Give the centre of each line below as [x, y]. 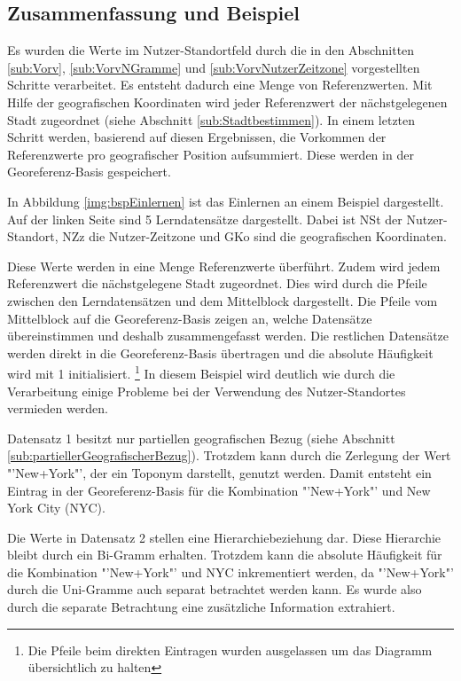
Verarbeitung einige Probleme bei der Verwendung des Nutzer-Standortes [207, 391]
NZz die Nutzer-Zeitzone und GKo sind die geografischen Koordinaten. [254, 236]
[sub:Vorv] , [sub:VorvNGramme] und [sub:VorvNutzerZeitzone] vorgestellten [214, 67]
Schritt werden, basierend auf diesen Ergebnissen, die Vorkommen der [197, 137]
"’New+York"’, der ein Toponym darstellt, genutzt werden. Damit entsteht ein [219, 472]
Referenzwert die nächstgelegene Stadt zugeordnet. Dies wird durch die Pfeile [217, 283]
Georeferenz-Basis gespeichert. [89, 172]
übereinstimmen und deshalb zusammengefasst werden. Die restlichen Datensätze [228, 336]
